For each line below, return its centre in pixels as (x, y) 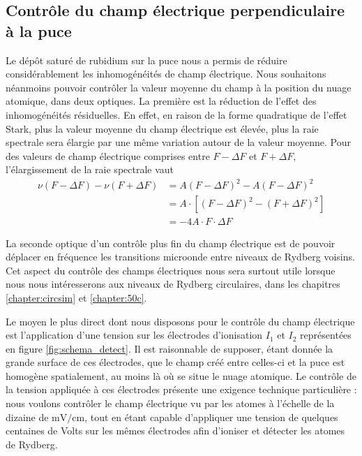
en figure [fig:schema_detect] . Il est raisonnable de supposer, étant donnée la (169, 348)
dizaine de (27, 417)
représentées (326, 335)
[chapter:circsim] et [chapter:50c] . (76, 297)
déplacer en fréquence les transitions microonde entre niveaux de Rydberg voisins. (180, 257)
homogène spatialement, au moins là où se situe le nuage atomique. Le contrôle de (181, 375)
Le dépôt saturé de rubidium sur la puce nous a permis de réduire (146, 60)
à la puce (39, 30)
